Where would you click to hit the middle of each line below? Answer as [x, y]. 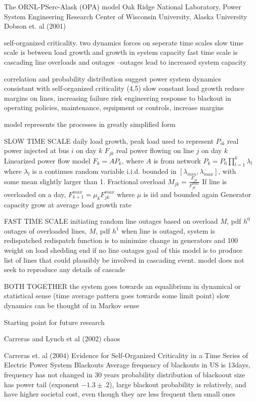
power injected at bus [37, 150]
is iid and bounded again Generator [197, 194]
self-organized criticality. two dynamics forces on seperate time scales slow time [124, 42]
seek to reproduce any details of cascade [64, 269]
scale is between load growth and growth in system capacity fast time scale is [121, 52]
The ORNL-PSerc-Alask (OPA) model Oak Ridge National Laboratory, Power [123, 6]
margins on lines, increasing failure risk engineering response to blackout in [118, 98]
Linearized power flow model [47, 160]
